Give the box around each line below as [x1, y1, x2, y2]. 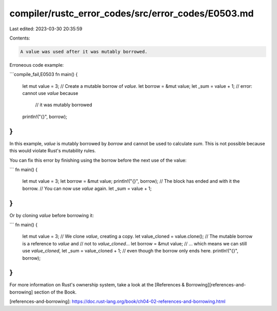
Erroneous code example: [9, 62, 64, 68]
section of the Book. [34, 289, 77, 295]
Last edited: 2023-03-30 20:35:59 [9, 26, 83, 32]
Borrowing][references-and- [185, 282, 246, 288]
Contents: [9, 35, 30, 41]
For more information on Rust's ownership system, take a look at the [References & [9, 282, 185, 288]
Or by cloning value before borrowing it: [9, 212, 94, 218]
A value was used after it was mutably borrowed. [20, 49, 148, 54]
